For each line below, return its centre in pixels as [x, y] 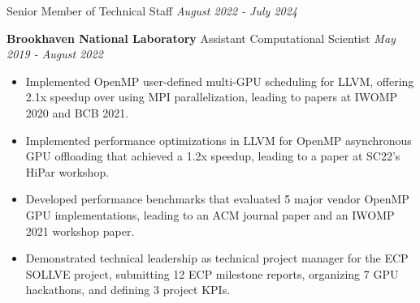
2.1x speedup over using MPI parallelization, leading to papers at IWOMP [212, 97]
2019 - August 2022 [55, 54]
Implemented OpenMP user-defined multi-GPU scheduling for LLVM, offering [220, 81]
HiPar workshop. [67, 171]
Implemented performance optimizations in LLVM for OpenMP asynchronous [219, 140]
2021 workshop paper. [80, 230]
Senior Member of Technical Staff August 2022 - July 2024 [152, 11]
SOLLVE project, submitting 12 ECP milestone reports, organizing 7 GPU [212, 273]
